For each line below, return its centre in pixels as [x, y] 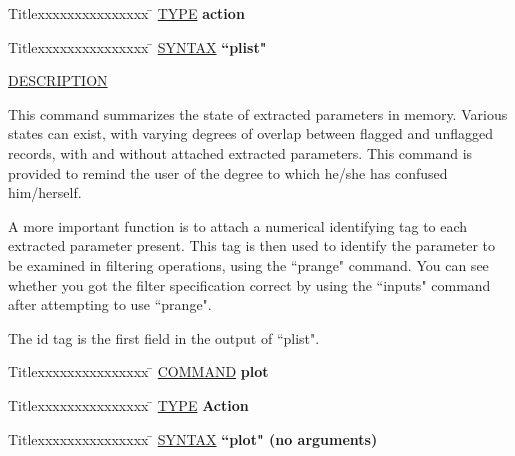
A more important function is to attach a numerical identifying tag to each [238, 225]
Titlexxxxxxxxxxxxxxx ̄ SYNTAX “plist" [137, 46]
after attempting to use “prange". [110, 304]
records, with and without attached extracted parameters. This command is [240, 152]
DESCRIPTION [58, 80]
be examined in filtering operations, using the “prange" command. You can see [248, 264]
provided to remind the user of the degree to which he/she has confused [228, 172]
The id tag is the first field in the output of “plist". [164, 337]
